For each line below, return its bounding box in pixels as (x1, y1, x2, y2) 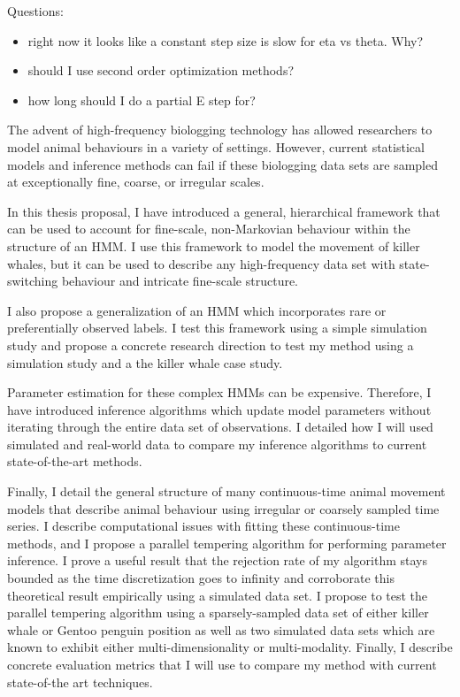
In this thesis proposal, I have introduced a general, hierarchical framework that (7, 202, 441, 220)
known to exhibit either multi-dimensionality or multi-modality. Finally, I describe (7, 638, 453, 656)
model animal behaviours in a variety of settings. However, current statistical (7, 137, 425, 156)
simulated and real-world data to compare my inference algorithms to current (7, 434, 427, 453)
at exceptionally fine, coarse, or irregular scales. (7, 172, 264, 191)
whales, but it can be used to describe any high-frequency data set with (7, 254, 395, 272)
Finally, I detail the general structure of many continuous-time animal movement (7, 482, 446, 501)
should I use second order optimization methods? (27, 61, 295, 80)
